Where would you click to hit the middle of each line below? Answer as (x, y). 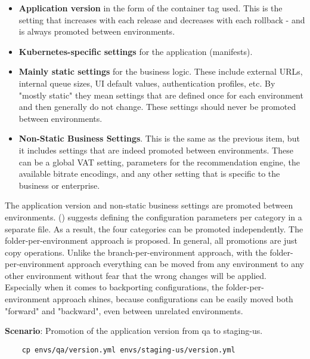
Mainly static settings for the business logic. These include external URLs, (161, 71)
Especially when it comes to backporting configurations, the (114, 287)
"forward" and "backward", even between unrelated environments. (124, 310)
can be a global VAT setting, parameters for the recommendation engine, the (159, 162)
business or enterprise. (59, 185)
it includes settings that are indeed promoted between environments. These (156, 150)
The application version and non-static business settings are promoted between (149, 205)
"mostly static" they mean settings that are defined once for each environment (161, 95)
